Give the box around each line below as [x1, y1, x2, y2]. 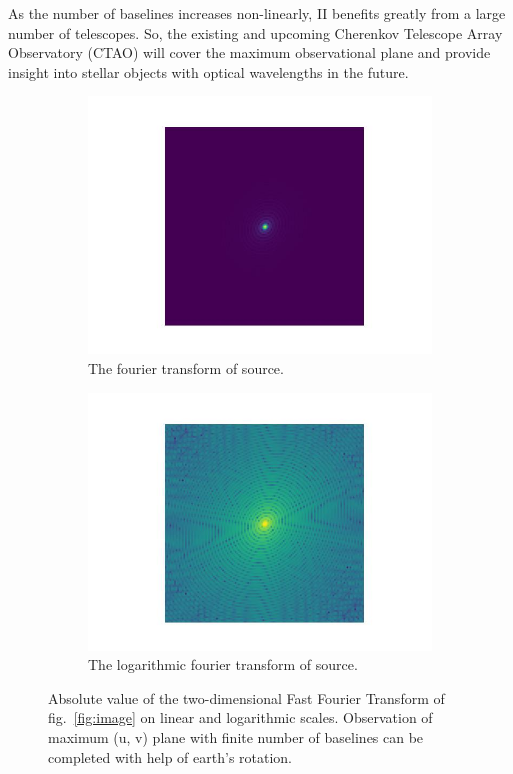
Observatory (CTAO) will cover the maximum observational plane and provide [8, 42, 491, 63]
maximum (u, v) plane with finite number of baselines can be [48, 726, 424, 747]
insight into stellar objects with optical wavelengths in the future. [8, 61, 409, 82]
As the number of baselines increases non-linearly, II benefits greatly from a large [8, 3, 506, 23]
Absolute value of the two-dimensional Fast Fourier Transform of [48, 687, 445, 708]
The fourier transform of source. [88, 357, 284, 378]
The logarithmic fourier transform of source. [88, 654, 358, 675]
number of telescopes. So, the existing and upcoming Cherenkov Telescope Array [8, 22, 503, 43]
